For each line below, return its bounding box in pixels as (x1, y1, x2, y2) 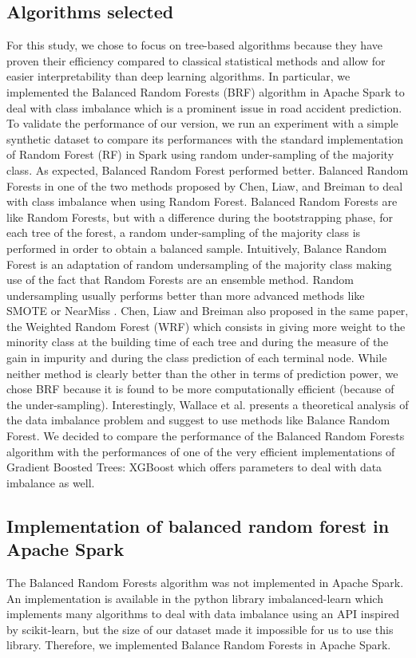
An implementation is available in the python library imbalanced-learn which (6, 589, 383, 606)
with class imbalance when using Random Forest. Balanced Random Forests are (6, 193, 398, 210)
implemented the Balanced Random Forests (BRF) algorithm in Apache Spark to (6, 83, 405, 100)
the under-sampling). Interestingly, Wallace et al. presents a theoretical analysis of (6, 396, 409, 412)
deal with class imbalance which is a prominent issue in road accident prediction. (6, 99, 402, 116)
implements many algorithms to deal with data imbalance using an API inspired (6, 605, 400, 622)
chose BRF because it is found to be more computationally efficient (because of (6, 380, 394, 397)
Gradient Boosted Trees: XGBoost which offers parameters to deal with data (6, 459, 382, 475)
